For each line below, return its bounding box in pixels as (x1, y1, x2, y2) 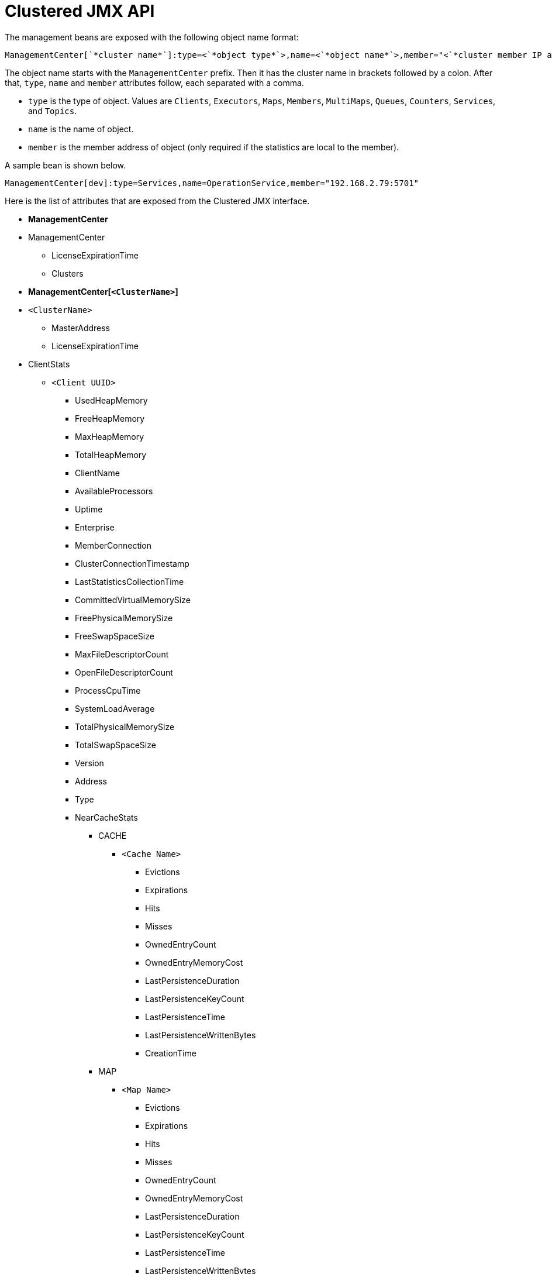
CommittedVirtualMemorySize (75, 594, 191, 605)
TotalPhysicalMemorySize (75, 721, 175, 732)
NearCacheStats (75, 812, 138, 822)
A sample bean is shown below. (5, 160, 126, 170)
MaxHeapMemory (75, 431, 144, 442)
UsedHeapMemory (75, 395, 148, 405)
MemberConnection (75, 540, 152, 550)
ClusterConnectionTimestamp (75, 558, 189, 569)
